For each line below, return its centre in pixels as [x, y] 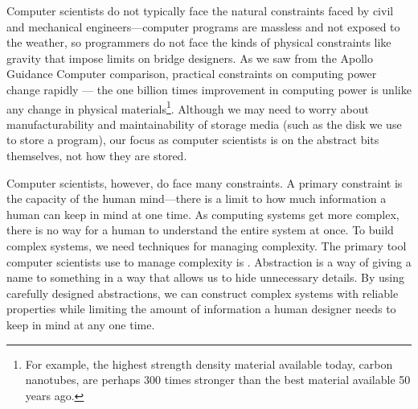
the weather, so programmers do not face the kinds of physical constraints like [199, 42]
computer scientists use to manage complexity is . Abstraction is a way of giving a [209, 261]
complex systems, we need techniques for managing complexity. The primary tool [207, 245]
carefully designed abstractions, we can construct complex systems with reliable [203, 293]
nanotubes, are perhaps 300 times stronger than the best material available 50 [218, 380]
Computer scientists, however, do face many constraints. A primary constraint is [205, 182]
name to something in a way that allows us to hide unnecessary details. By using [206, 277]
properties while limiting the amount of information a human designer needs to [201, 309]
